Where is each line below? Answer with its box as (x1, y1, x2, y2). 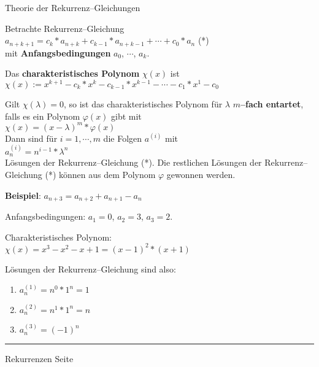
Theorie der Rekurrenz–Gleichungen (5, 1, 140, 14)
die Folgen (103, 131, 142, 144)
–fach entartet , (240, 97, 304, 110)
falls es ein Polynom (5, 109, 80, 122)
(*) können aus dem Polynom (45, 168, 156, 181)
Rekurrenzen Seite (5, 352, 74, 365)
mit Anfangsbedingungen (5, 46, 111, 59)
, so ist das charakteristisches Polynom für (63, 97, 223, 110)
